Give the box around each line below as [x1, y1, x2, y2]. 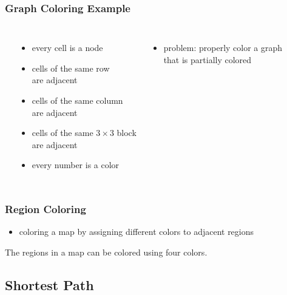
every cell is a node [32, 41, 103, 54]
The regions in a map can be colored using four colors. [5, 245, 208, 258]
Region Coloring [5, 201, 86, 216]
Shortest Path [5, 275, 94, 294]
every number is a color [32, 158, 120, 171]
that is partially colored [163, 53, 252, 66]
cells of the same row [32, 61, 110, 74]
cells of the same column [32, 94, 123, 106]
